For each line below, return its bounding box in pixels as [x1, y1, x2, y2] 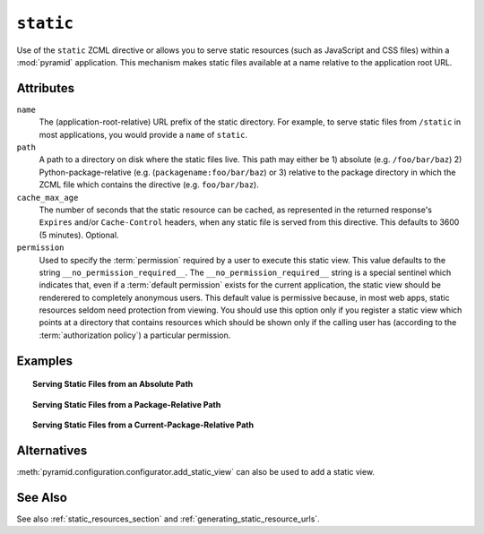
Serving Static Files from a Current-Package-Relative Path [32, 419, 255, 430]
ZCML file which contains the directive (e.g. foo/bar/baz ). [39, 179, 259, 190]
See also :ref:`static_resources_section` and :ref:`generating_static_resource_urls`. [16, 513, 320, 524]
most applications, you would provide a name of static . [39, 129, 248, 140]
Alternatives [16, 443, 88, 458]
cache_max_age [16, 193, 79, 202]
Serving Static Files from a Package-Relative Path [32, 399, 221, 409]
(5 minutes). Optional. [39, 229, 119, 240]
